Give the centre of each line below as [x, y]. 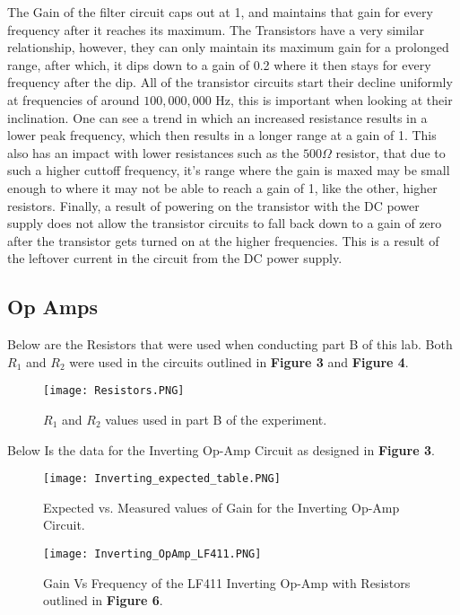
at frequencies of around [74, 99]
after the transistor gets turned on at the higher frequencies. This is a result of [223, 240]
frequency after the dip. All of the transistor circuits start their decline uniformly [230, 82]
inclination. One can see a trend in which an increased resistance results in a [217, 117]
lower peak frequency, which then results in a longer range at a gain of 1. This [222, 135]
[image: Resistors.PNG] [114, 391]
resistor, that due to [391, 152]
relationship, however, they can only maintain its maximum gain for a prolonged [228, 47]
